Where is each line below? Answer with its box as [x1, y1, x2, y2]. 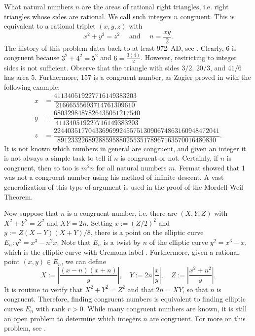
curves [4, 303, 23, 313]
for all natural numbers [96, 162, 167, 172]
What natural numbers [4, 1, 73, 11]
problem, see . [4, 323, 46, 333]
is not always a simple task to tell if [4, 153, 112, 163]
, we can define [61, 256, 106, 267]
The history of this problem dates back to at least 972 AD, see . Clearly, [4, 42, 224, 53]
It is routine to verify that [4, 284, 83, 294]
